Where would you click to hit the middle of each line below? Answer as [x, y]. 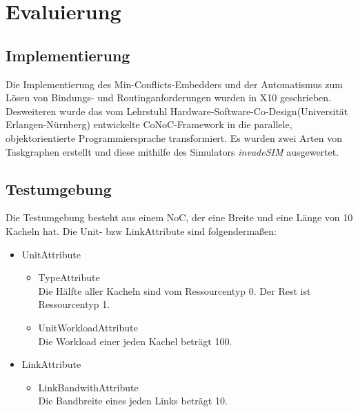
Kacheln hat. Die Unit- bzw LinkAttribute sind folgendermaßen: [141, 230]
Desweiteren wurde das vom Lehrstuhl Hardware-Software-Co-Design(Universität [177, 111]
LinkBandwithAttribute [88, 387]
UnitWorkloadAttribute [88, 327]
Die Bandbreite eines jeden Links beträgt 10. [133, 401]
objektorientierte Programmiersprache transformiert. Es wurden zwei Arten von [174, 137]
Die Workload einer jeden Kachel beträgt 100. [135, 341]
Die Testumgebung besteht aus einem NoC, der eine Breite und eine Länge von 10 [179, 217]
